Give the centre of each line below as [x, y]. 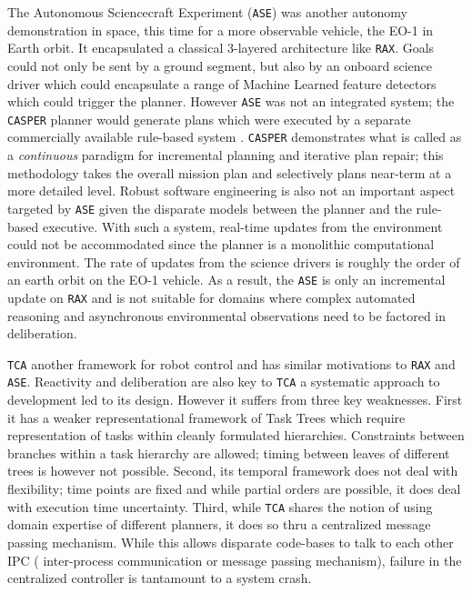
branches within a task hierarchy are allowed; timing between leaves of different [229, 452]
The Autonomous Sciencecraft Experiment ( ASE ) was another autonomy [208, 12]
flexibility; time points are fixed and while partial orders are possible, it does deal [234, 489]
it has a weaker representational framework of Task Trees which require [206, 417]
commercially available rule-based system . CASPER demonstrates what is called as [235, 137]
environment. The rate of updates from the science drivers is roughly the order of [234, 261]
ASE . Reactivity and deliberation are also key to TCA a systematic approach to [224, 382]
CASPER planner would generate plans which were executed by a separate [209, 119]
